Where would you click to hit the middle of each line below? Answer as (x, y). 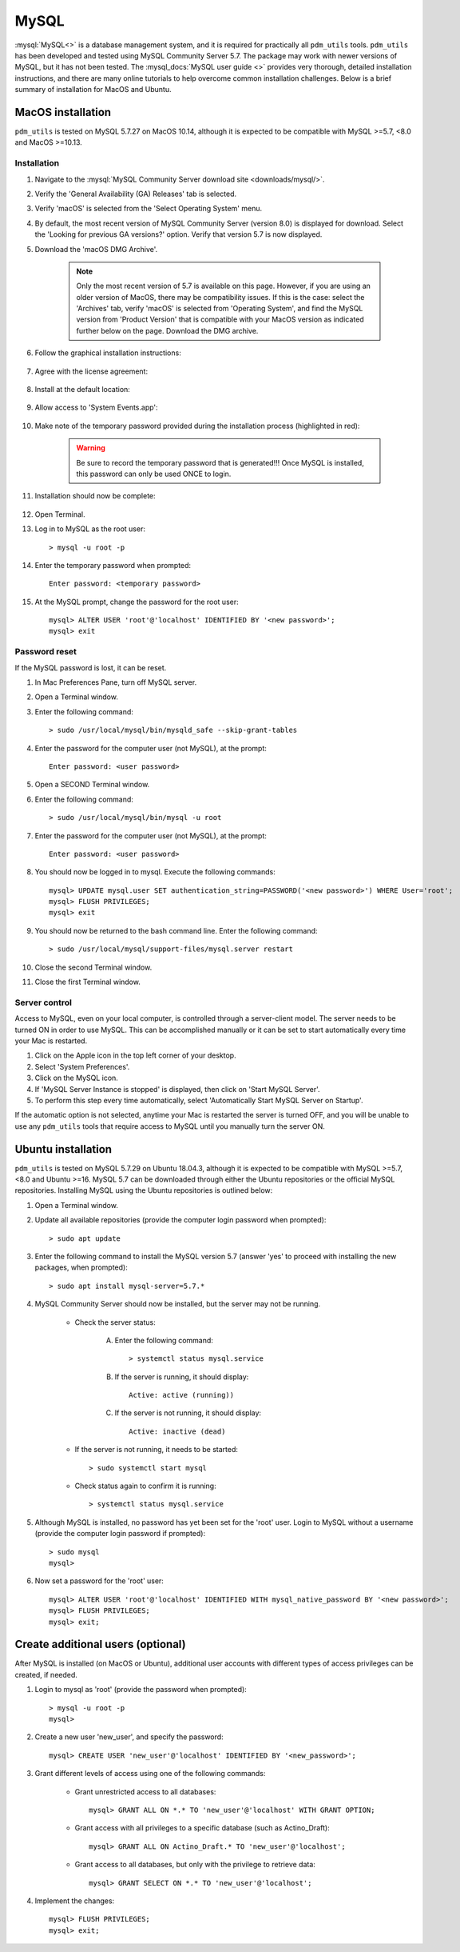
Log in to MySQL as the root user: (90, 529)
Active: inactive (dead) (177, 1431)
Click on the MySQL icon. (77, 1078)
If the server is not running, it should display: (188, 1413)
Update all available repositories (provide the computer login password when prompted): (180, 1220)
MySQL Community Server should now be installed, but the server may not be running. (178, 1304)
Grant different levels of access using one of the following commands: (150, 1774)
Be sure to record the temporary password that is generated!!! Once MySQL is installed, (220, 462)
